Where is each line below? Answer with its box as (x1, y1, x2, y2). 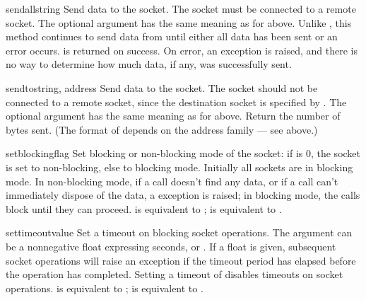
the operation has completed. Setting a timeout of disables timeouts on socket (6, 267, 343, 282)
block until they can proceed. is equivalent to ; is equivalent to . (6, 201, 282, 216)
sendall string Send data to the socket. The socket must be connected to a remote (6, 1, 356, 16)
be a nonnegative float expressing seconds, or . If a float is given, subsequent (6, 238, 336, 253)
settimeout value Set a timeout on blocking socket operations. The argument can (6, 225, 353, 240)
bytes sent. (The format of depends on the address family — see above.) (6, 122, 318, 137)
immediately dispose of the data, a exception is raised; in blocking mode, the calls (6, 187, 360, 202)
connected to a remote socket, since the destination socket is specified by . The (6, 94, 347, 109)
